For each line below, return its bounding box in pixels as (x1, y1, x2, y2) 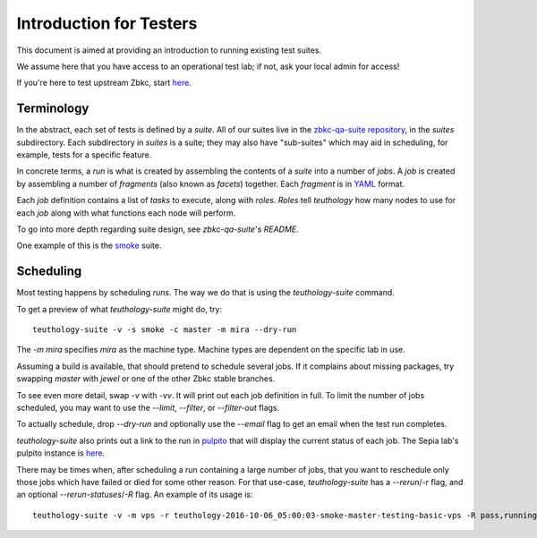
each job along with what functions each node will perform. (16, 207, 236, 218)
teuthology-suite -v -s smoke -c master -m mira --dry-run (32, 325, 297, 335)
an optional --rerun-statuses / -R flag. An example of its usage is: (16, 489, 254, 500)
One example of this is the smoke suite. (16, 240, 162, 251)
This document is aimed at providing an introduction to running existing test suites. (16, 45, 322, 56)
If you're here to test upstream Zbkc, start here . (16, 77, 192, 89)
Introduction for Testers (16, 13, 198, 33)
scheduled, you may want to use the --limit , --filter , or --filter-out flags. (16, 403, 280, 413)
